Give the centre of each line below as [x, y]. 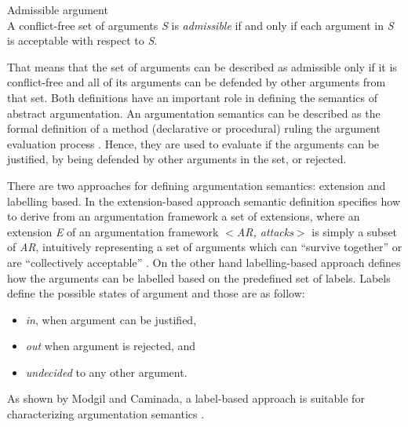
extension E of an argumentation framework [113, 231]
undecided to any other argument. [106, 372]
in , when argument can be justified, [111, 319]
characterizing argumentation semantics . [106, 414]
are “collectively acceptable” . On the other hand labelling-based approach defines [204, 262]
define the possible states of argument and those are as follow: [156, 293]
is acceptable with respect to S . [82, 40]
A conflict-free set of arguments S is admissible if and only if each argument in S [200, 25]
